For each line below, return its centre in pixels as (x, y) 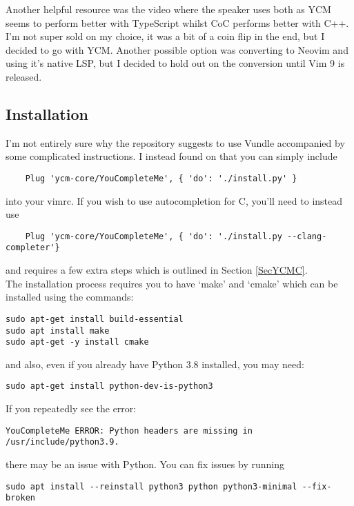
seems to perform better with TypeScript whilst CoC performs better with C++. (177, 22)
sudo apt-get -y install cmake (77, 342)
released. (24, 76)
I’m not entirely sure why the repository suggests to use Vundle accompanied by (175, 142)
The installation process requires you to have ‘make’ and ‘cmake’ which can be (172, 283)
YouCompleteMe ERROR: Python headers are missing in (129, 431)
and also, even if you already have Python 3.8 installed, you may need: (155, 364)
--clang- (307, 236)
